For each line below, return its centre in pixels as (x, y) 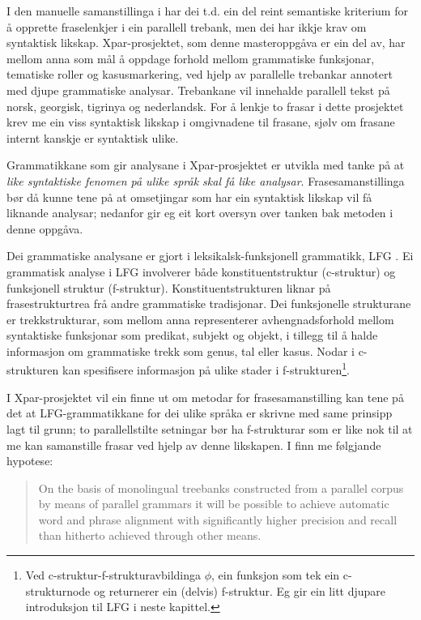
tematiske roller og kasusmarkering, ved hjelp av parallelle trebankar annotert (200, 74)
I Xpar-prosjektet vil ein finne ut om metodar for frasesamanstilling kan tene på (205, 397)
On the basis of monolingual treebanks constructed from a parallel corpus (221, 487)
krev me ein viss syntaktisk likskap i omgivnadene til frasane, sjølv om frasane (201, 122)
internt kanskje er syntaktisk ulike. (93, 137)
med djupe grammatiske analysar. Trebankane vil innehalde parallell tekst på (198, 90)
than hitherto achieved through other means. (150, 535)
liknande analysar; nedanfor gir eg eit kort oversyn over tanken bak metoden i (200, 213)
